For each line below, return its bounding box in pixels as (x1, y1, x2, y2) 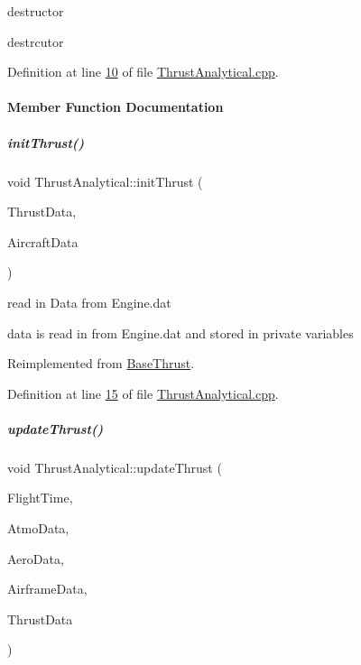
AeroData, (7, 549, 64, 568)
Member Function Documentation (7, 97, 224, 116)
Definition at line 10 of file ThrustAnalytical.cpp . (7, 62, 279, 81)
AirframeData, (7, 579, 88, 598)
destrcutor (7, 32, 64, 51)
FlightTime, (7, 488, 73, 507)
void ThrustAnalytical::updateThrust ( (7, 457, 222, 476)
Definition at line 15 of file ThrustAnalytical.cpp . (7, 383, 279, 402)
